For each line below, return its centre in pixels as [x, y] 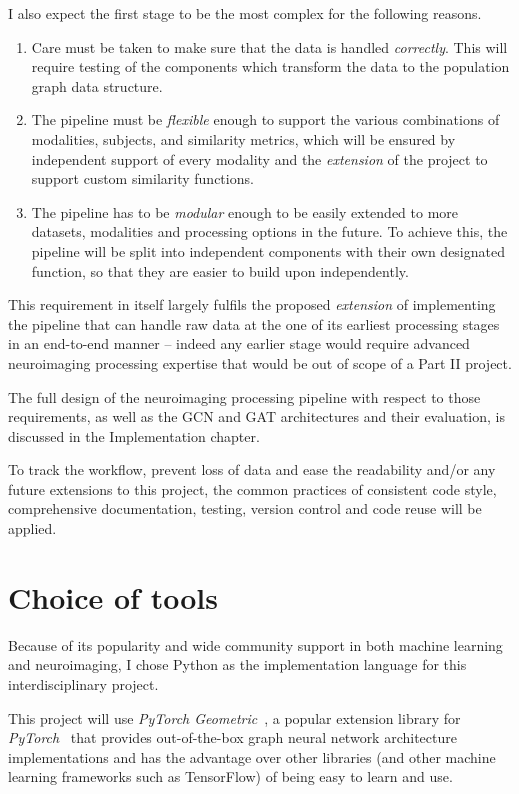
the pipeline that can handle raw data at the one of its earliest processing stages [254, 323]
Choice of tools [113, 596]
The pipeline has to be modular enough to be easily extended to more [245, 211]
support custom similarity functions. [142, 178]
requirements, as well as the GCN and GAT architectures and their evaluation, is [256, 416]
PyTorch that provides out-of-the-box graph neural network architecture [232, 737]
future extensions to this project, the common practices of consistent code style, [252, 488]
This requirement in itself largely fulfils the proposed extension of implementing [252, 304]
